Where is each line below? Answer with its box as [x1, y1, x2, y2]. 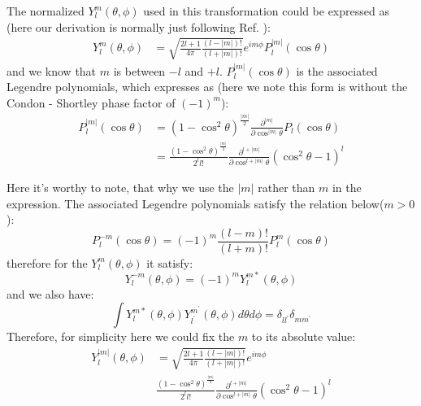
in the [332, 178, 362, 195]
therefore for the [7, 254, 88, 271]
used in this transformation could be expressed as [143, 2, 389, 19]
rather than [258, 178, 315, 195]
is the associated [296, 62, 378, 79]
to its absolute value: [251, 328, 356, 345]
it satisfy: [146, 254, 193, 271]
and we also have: [7, 285, 94, 302]
